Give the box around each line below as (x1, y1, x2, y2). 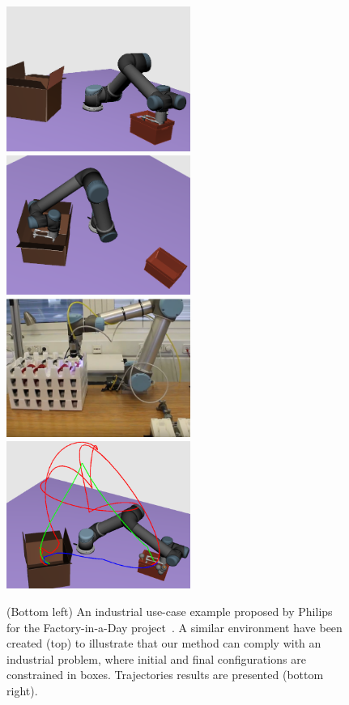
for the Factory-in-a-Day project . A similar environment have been (6, 618, 343, 635)
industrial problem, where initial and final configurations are (6, 650, 306, 667)
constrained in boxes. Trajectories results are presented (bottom (6, 666, 324, 683)
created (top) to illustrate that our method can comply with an (6, 635, 321, 652)
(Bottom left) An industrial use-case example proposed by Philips (6, 603, 333, 620)
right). (6, 682, 38, 699)
